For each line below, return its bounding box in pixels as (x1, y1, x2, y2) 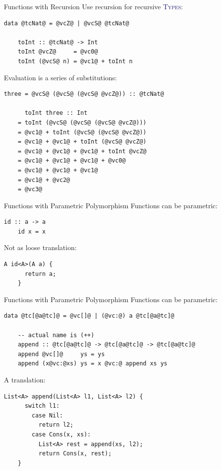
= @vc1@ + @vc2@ (17, 176, 70, 183)
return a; (24, 270, 56, 277)
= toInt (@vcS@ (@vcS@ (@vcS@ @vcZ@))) (17, 119, 147, 126)
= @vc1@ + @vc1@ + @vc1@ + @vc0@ (17, 157, 126, 164)
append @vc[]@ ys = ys (17, 350, 105, 358)
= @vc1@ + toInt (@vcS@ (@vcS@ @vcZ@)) (17, 128, 147, 136)
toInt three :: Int (24, 109, 87, 117)
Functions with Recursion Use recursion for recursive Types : (4, 1, 183, 11)
